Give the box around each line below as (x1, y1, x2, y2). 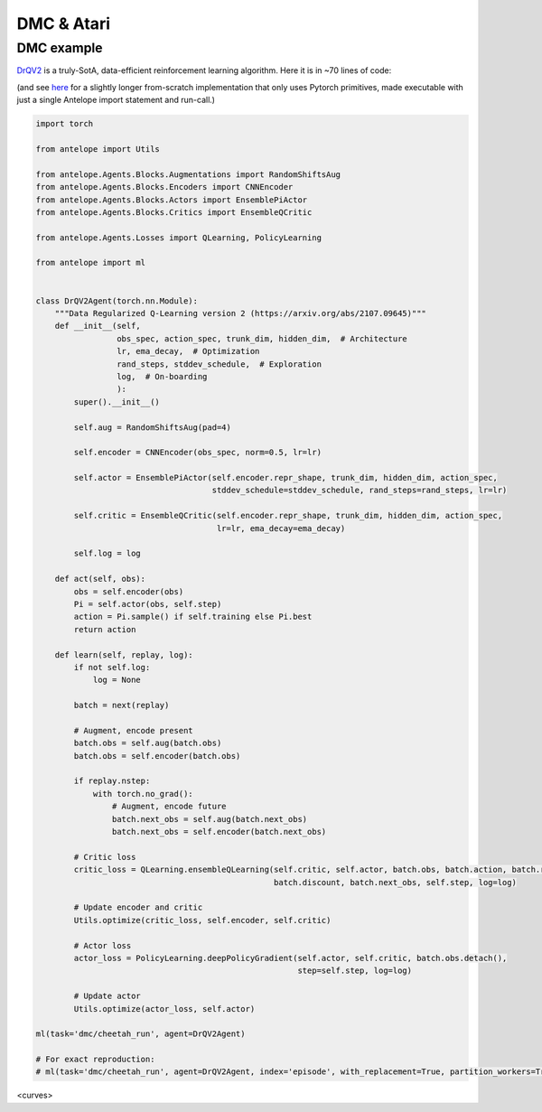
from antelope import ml (35, 257, 146, 268)
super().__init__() (73, 397, 160, 406)
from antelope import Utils (35, 144, 160, 154)
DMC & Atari (16, 14, 110, 33)
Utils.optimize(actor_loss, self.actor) (73, 1004, 256, 1014)
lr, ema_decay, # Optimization (116, 346, 260, 357)
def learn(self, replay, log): (54, 649, 193, 659)
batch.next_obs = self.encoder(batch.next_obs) (111, 827, 327, 837)
